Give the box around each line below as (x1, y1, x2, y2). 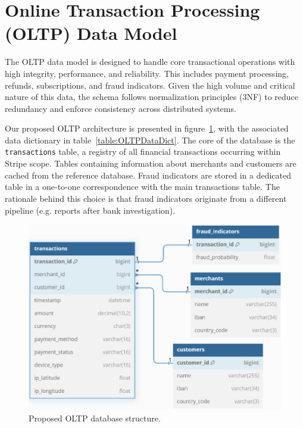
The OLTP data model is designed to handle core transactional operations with (5, 55, 295, 68)
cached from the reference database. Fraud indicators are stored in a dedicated (5, 168, 291, 181)
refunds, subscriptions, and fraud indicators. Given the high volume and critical (5, 79, 295, 91)
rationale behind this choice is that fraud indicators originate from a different (5, 192, 287, 204)
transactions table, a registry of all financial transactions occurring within (5, 145, 281, 158)
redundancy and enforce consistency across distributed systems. (5, 102, 236, 114)
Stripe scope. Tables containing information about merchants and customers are (5, 157, 296, 170)
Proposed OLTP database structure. (29, 412, 161, 424)
